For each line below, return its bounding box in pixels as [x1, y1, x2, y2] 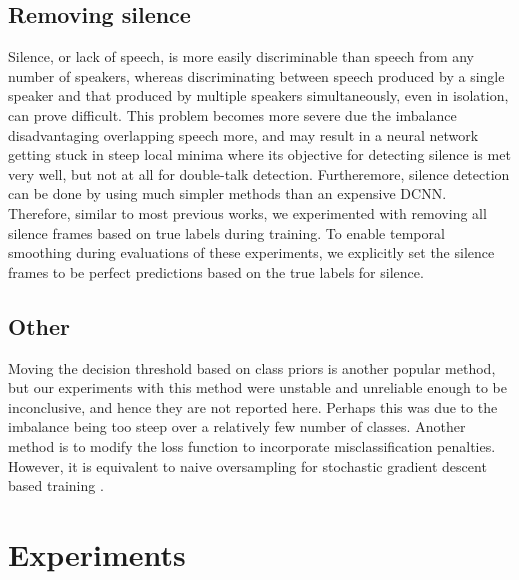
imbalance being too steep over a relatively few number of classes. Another [8, 416, 466, 437]
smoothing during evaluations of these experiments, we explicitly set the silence [8, 242, 495, 263]
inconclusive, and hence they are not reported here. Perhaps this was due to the [8, 396, 498, 417]
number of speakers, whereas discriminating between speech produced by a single [8, 65, 505, 86]
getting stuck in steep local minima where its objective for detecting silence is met [8, 144, 511, 165]
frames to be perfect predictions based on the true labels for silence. [8, 261, 424, 282]
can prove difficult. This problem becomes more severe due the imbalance [8, 104, 457, 125]
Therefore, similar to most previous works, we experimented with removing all [8, 202, 487, 223]
